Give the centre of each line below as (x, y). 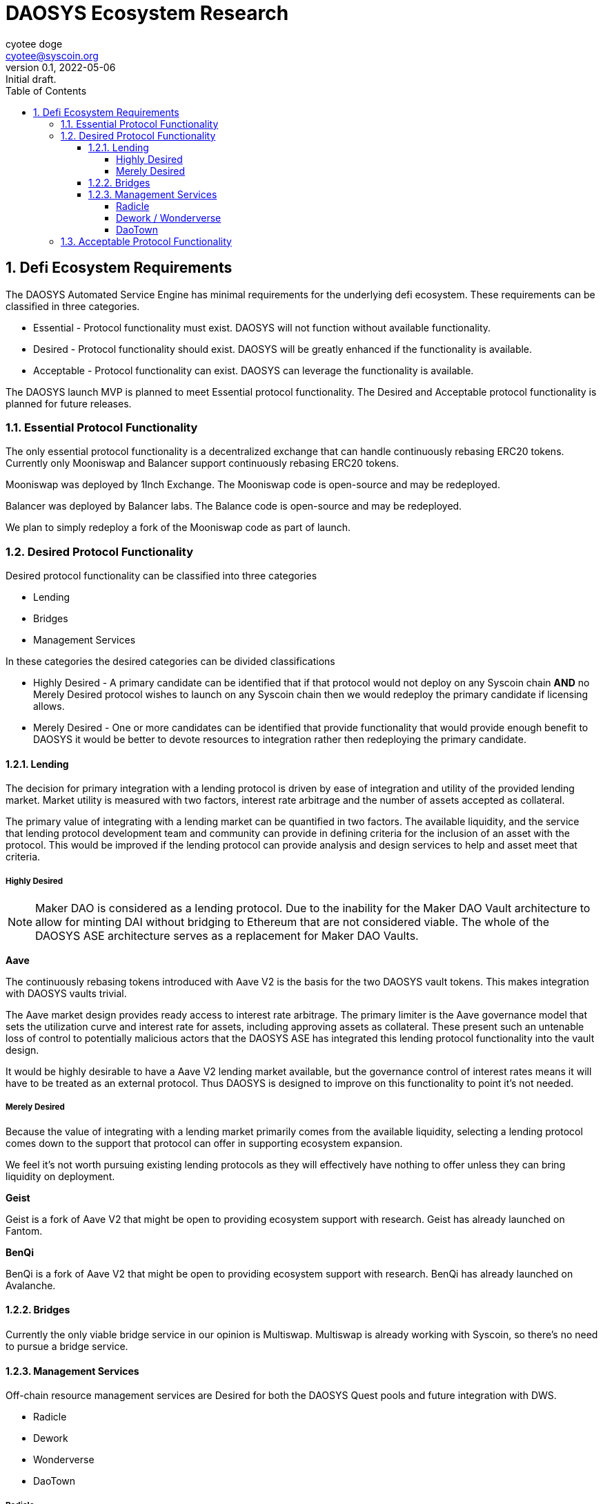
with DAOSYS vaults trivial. (66, 994)
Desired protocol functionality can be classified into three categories (161, 576)
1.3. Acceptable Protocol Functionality (146, 241)
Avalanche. (31, 1285)
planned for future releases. (69, 403)
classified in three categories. (73, 306)
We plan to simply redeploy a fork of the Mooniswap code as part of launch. (178, 528)
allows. (49, 706)
